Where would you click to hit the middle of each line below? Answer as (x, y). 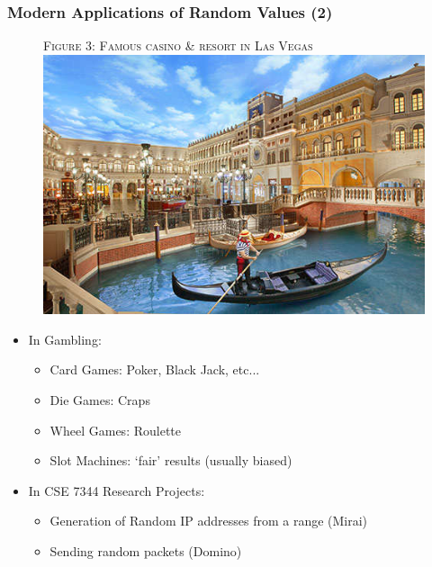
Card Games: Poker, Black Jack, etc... (155, 369)
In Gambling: (65, 339)
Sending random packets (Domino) (146, 550)
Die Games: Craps (100, 399)
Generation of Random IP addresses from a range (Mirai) (209, 521)
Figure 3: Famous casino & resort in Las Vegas (178, 45)
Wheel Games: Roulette (115, 430)
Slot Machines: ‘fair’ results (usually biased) (171, 460)
